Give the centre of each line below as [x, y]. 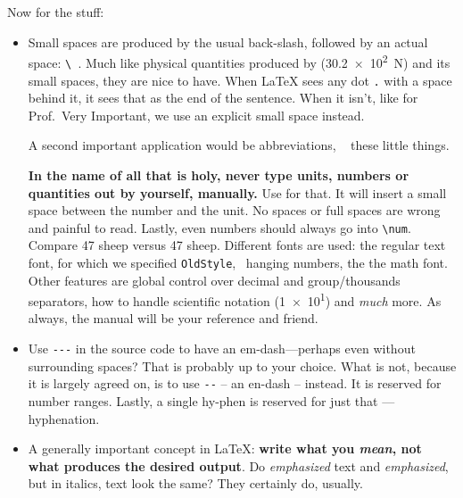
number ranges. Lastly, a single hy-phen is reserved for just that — [211, 400]
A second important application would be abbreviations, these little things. [239, 145]
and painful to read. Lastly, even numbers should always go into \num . [219, 227]
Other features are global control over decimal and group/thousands [214, 280]
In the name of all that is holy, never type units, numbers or [219, 174]
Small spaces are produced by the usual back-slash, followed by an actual [228, 41]
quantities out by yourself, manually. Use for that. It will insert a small [237, 192]
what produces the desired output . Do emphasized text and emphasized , [238, 465]
